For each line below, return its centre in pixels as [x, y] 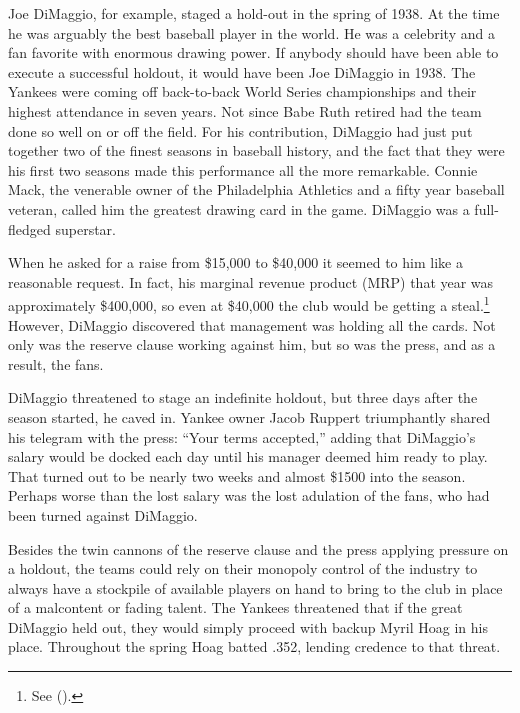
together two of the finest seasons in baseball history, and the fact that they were [256, 150]
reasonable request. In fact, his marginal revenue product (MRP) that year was [251, 281]
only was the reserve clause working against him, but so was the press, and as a [252, 344]
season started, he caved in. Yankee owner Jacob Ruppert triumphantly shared [249, 416]
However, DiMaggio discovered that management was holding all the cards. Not [252, 324]
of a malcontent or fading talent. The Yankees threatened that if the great [235, 607]
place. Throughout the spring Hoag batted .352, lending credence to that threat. [254, 646]
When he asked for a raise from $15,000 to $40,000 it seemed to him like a [235, 262]
